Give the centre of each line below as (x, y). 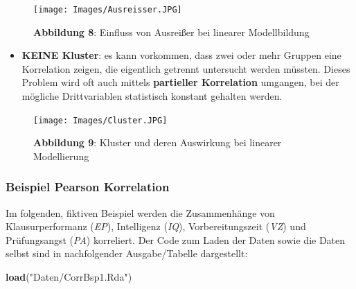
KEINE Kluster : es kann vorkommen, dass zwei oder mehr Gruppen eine (181, 55)
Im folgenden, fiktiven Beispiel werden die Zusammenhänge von (140, 212)
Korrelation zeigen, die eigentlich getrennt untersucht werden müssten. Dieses (186, 68)
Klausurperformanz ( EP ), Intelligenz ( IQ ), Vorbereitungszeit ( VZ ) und (156, 226)
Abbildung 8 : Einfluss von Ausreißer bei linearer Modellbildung (171, 32)
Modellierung (61, 156)
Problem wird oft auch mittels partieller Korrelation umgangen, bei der (180, 82)
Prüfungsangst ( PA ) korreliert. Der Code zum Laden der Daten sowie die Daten (176, 239)
